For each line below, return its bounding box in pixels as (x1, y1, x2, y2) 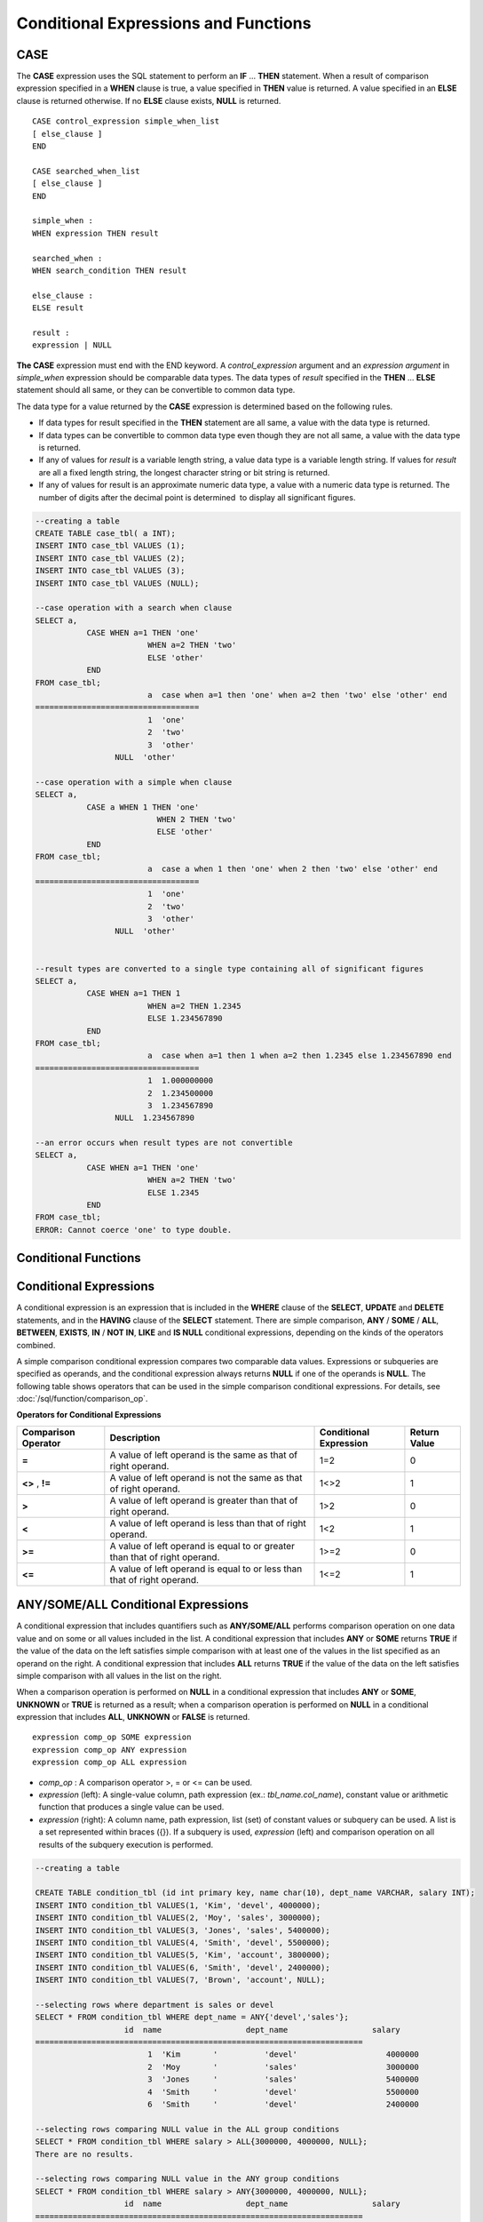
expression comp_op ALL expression (32, 1757, 187, 1768)
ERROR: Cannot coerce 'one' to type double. (35, 1225, 233, 1235)
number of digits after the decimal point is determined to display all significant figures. (38, 492, 356, 502)
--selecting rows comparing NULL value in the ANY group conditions (35, 2174, 340, 2184)
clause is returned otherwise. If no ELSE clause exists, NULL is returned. (16, 95, 281, 106)
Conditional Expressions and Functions (16, 13, 312, 33)
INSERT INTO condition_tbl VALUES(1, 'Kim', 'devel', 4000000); (35, 1900, 321, 1910)
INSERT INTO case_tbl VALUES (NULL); (35, 578, 200, 588)
